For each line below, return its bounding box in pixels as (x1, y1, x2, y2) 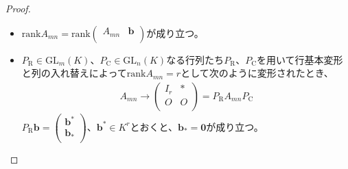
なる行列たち (166, 52, 224, 66)
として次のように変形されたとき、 (181, 66, 334, 80)
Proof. (5, 1, 31, 15)
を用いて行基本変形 (256, 52, 343, 66)
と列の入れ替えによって (21, 66, 127, 80)
